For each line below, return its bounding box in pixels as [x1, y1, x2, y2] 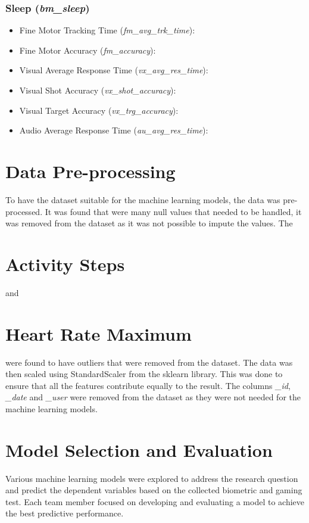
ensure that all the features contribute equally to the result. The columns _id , [5, 379, 291, 391]
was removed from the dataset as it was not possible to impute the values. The [5, 217, 293, 229]
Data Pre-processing [5, 158, 176, 183]
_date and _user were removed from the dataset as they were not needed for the [5, 391, 301, 403]
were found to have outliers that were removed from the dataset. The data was [5, 356, 293, 368]
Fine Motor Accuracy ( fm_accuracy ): [19, 43, 156, 56]
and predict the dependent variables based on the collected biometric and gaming [5, 484, 302, 496]
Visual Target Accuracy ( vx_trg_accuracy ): [19, 104, 179, 116]
